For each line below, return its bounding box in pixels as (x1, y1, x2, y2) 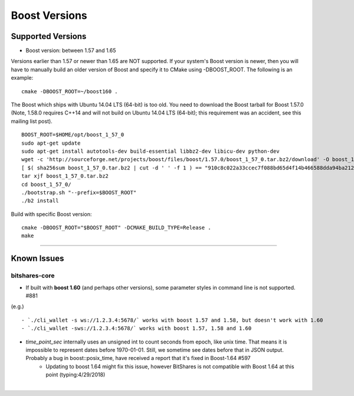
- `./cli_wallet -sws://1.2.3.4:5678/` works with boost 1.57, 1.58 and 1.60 (21, 325, 252, 332)
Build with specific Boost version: (11, 210, 92, 218)
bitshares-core (11, 271, 55, 280)
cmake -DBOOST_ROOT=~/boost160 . (21, 88, 118, 94)
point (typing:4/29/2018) (45, 371, 106, 378)
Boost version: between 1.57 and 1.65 (25, 47, 116, 54)
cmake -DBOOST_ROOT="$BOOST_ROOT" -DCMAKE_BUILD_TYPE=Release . (21, 224, 212, 231)
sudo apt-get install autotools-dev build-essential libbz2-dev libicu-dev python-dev (21, 148, 280, 155)
